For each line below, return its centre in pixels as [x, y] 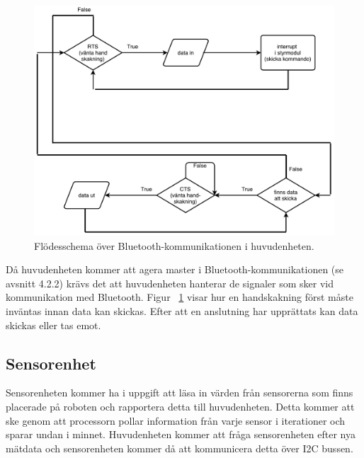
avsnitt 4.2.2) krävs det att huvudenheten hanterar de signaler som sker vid [170, 283]
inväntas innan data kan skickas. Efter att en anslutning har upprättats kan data [182, 311]
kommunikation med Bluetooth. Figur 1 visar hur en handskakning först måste [180, 297]
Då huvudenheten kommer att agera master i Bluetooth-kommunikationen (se [175, 269]
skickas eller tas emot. [53, 325]
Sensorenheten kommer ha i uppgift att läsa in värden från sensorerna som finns [180, 393]
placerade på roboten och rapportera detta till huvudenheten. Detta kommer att [180, 406]
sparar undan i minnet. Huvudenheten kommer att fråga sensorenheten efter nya [181, 434]
